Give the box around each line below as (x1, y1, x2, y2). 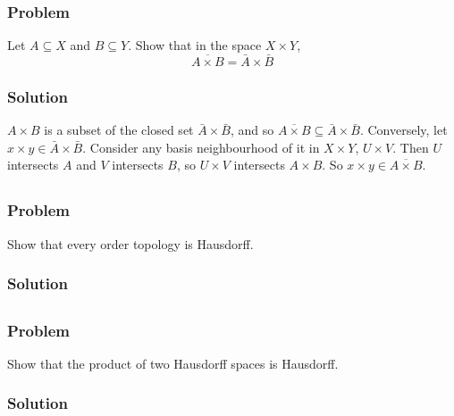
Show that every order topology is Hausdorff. (7, 234, 254, 253)
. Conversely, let (359, 121, 448, 139)
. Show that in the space (128, 36, 262, 54)
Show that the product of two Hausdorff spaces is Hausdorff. (7, 354, 339, 372)
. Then (392, 137, 429, 156)
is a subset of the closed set (44, 121, 194, 139)
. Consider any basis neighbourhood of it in (82, 137, 320, 156)
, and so (230, 121, 274, 139)
